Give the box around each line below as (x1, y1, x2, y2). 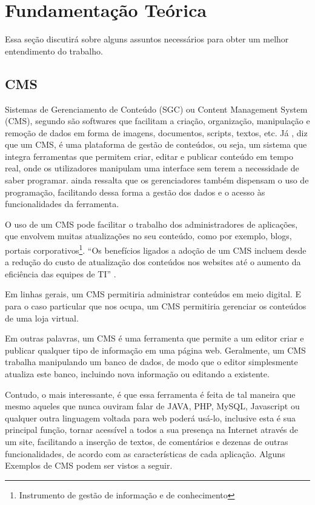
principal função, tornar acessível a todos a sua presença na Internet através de (5, 423, 299, 436)
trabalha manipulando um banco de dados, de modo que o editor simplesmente (5, 355, 298, 368)
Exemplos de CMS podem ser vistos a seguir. (5, 459, 173, 472)
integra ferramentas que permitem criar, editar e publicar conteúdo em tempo (5, 150, 293, 162)
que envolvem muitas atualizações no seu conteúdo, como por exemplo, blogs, (5, 229, 292, 242)
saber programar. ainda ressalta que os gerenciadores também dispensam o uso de (5, 174, 309, 186)
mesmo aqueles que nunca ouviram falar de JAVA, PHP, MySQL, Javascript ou (5, 400, 300, 412)
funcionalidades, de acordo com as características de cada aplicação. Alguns (5, 447, 285, 460)
